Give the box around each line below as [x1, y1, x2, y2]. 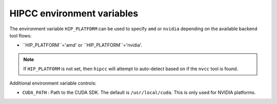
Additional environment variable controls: [9, 80, 97, 86]
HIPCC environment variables [9, 8, 138, 19]
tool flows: [9, 32, 32, 38]
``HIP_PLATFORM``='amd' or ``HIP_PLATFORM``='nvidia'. [22, 42, 143, 48]
